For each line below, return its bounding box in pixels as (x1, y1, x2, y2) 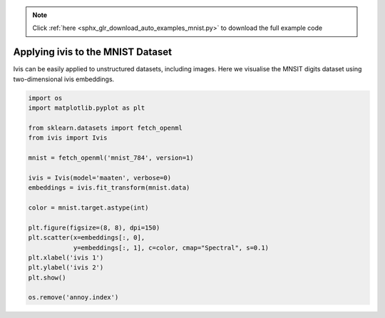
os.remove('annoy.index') (28, 293, 119, 302)
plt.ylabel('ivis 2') (28, 264, 104, 272)
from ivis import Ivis (28, 134, 108, 142)
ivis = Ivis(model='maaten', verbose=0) (28, 173, 171, 182)
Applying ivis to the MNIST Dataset (13, 46, 173, 58)
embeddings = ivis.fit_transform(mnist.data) (28, 184, 190, 192)
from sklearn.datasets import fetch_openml (28, 123, 183, 132)
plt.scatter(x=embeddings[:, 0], (28, 234, 145, 242)
